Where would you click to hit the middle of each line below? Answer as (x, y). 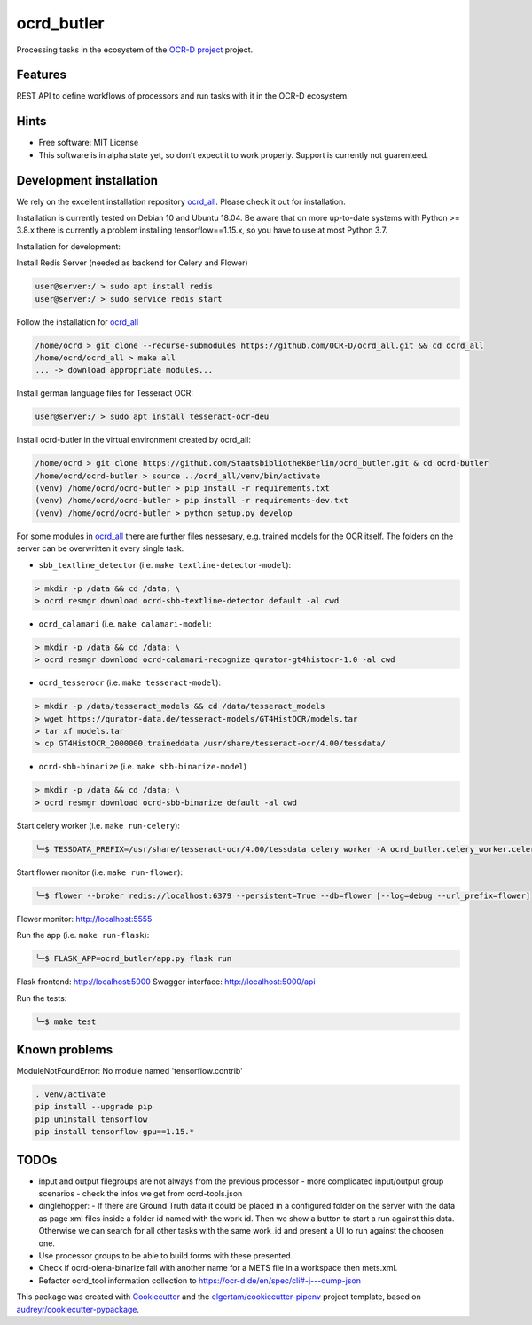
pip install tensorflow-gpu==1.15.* (115, 1132)
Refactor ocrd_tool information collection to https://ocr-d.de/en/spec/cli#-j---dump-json (199, 1280)
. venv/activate (70, 1094)
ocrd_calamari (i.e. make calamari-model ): (125, 623)
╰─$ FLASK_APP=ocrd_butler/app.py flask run (133, 959)
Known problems (65, 1049)
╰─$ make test (66, 1021)
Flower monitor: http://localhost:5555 (84, 919)
